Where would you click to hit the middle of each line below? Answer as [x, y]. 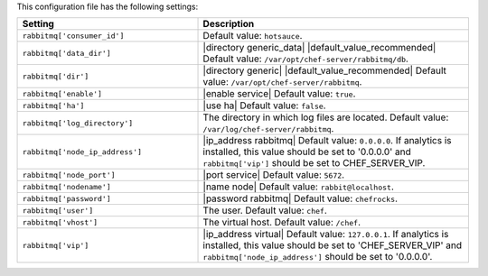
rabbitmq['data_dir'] [67, 53]
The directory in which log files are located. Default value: [326, 117]
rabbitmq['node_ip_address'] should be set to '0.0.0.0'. [318, 257]
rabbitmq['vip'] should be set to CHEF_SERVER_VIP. [314, 163]
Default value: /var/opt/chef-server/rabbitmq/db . [305, 59]
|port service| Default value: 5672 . [274, 175]
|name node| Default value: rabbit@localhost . [299, 187]
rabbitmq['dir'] [56, 76]
